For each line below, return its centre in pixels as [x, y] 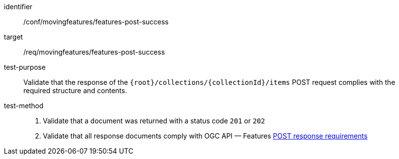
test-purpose [25, 67]
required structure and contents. [75, 90]
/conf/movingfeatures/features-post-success [96, 22]
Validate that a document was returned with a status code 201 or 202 [154, 121]
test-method [24, 106]
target [13, 37]
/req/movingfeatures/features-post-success [94, 52]
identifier [18, 7]
